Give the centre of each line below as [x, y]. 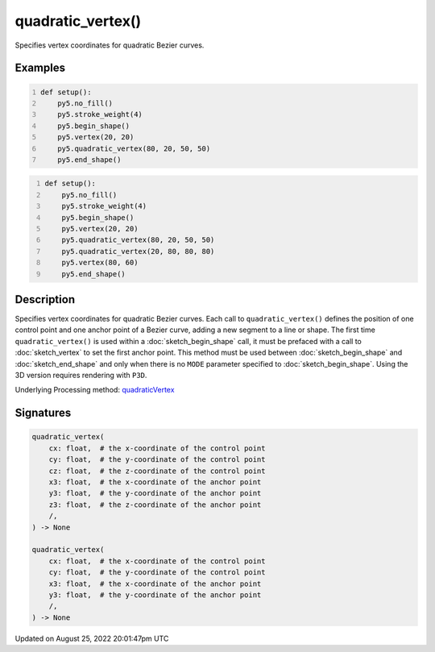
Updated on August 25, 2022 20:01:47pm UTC [92, 638]
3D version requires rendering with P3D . [81, 376]
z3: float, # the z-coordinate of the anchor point [155, 505]
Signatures [43, 413]
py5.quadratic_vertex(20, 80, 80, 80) [138, 251]
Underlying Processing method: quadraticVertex [95, 390]
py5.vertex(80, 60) [100, 263]
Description [45, 299]
